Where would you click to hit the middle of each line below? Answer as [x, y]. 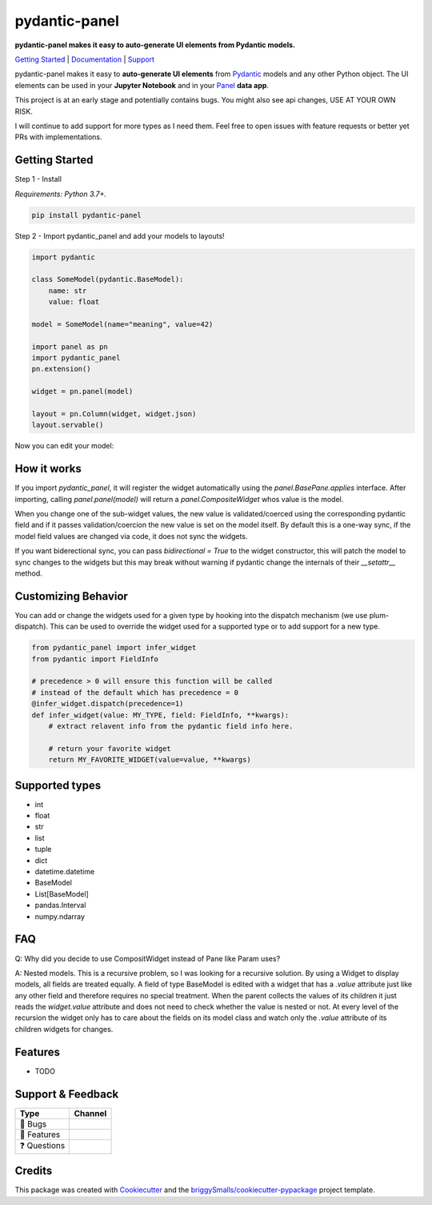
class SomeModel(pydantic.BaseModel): [108, 279]
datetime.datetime [65, 872]
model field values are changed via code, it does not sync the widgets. [131, 536]
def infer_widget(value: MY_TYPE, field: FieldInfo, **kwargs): [160, 715]
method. [29, 573]
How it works [48, 469]
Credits [34, 1171]
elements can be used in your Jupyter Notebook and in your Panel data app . [142, 85]
